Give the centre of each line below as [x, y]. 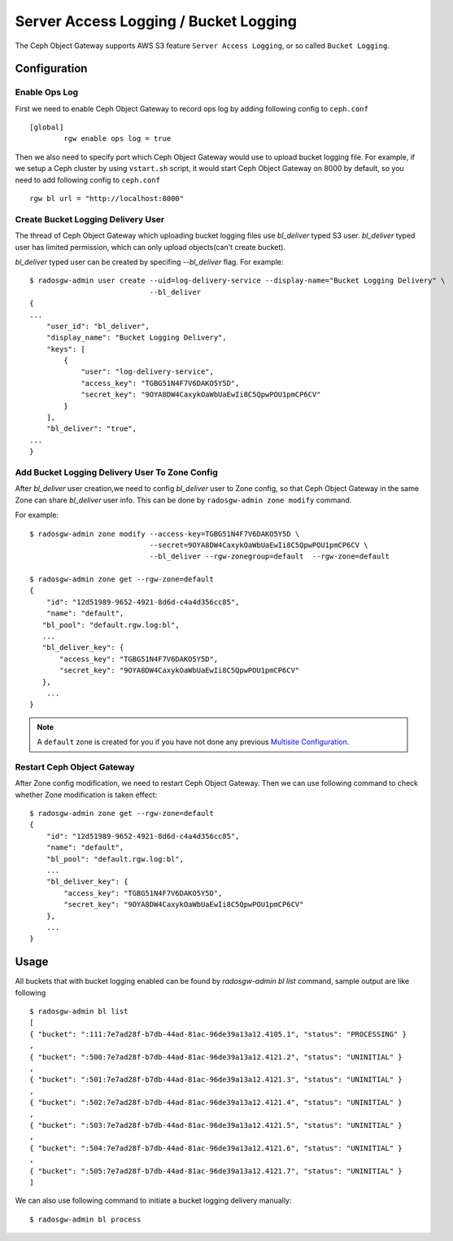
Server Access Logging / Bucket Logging [156, 21]
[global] [47, 127]
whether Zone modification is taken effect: [86, 795]
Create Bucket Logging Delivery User [90, 219]
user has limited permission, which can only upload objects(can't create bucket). [150, 247]
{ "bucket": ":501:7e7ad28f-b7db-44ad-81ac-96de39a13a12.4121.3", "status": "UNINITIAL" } [216, 1080]
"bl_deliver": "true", [91, 429]
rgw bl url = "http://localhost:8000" [107, 199]
